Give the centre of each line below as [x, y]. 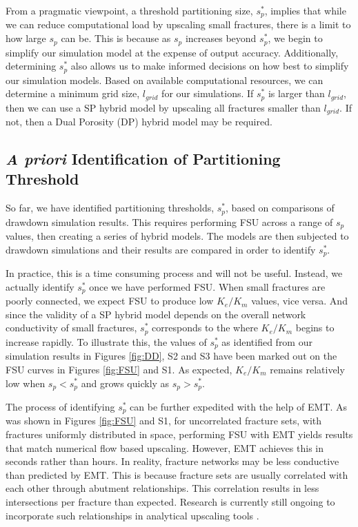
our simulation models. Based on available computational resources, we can [165, 80]
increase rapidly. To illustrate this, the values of [106, 341]
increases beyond [221, 38]
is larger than [296, 93]
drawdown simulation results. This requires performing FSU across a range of [169, 221]
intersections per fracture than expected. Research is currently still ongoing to [170, 501]
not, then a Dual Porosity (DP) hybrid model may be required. [139, 122]
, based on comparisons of [280, 208]
